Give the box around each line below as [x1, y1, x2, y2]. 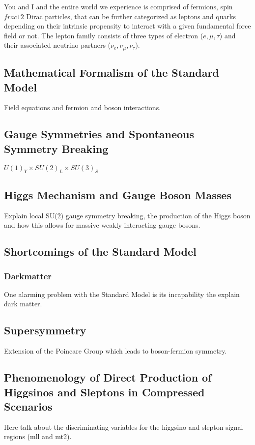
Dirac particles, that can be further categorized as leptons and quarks [26, 11, 236, 21]
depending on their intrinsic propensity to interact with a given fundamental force [4, 21, 251, 31]
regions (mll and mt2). [4, 431, 72, 442]
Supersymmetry [4, 323, 86, 338]
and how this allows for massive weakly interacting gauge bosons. [4, 220, 200, 230]
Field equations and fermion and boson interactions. [4, 102, 161, 113]
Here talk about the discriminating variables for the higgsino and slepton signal [4, 421, 243, 432]
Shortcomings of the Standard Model [4, 244, 197, 259]
